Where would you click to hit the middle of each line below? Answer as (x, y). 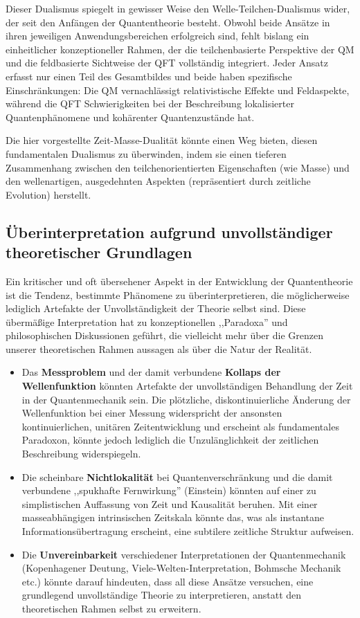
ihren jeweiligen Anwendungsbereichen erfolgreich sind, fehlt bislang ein (157, 36)
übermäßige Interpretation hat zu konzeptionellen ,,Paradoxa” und (147, 321)
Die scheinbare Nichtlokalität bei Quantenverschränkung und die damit (177, 476)
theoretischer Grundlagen (99, 252)
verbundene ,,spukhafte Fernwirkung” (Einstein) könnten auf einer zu (169, 490)
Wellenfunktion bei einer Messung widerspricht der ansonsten (152, 413)
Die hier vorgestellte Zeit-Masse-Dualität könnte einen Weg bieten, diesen (162, 140)
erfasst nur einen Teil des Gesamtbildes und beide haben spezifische (149, 76)
